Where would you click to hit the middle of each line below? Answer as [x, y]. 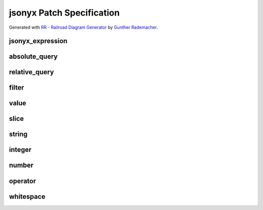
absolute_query [33, 57]
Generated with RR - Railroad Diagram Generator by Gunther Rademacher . [84, 27]
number [21, 165]
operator [22, 181]
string [18, 134]
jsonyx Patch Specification [64, 13]
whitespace [27, 197]
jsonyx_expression [38, 41]
